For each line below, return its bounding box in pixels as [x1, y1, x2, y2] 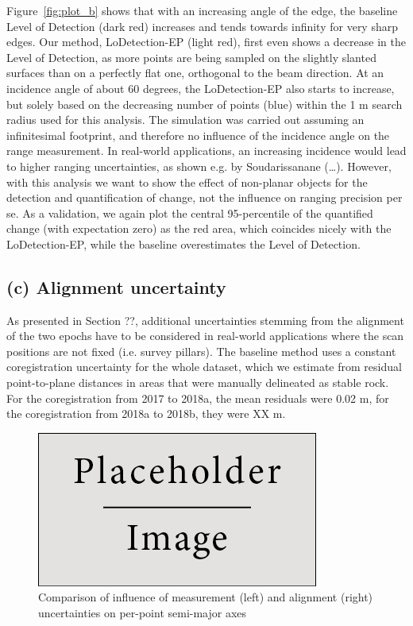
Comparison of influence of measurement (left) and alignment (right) [38, 589, 373, 605]
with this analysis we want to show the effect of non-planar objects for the [6, 173, 368, 190]
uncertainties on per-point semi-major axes [38, 605, 247, 621]
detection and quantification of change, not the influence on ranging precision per [6, 189, 403, 206]
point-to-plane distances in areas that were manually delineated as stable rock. [6, 374, 389, 391]
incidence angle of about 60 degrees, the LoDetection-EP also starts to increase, [6, 79, 395, 96]
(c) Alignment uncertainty [6, 274, 226, 299]
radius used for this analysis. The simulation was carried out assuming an [6, 111, 365, 128]
